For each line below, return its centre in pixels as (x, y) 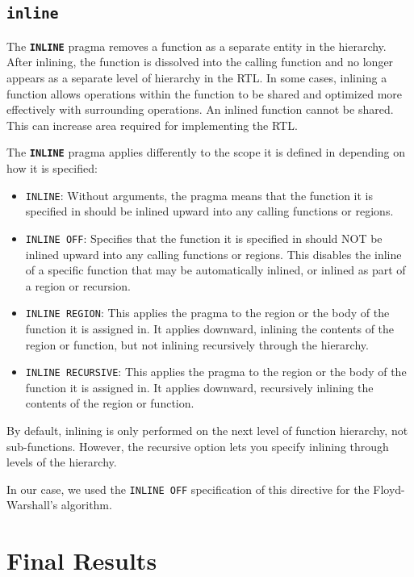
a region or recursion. (78, 285)
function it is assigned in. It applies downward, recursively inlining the (199, 387)
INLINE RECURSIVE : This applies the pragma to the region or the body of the (216, 372)
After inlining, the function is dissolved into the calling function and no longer (200, 62)
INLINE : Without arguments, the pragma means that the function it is (199, 195)
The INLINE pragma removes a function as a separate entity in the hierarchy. (197, 46)
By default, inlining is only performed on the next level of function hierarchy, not (207, 431)
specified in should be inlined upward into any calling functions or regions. (209, 211)
